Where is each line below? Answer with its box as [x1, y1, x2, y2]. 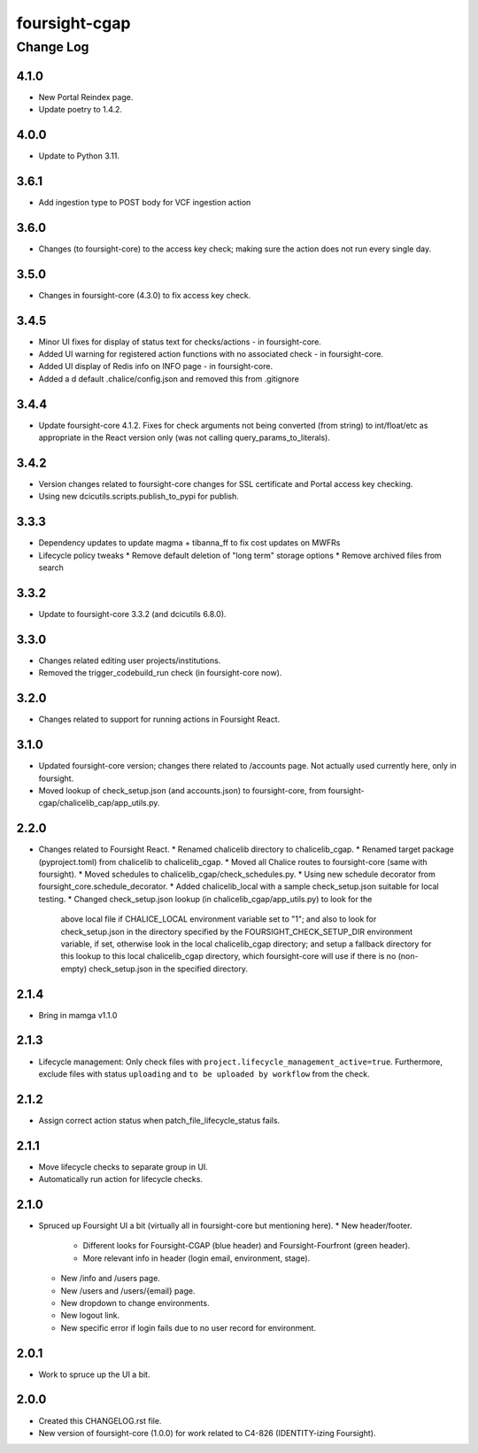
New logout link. [60, 1310, 120, 1321]
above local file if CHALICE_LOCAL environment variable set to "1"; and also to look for [60, 914, 377, 924]
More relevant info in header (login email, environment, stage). [82, 1253, 311, 1264]
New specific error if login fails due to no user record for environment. [60, 1322, 316, 1333]
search [38, 562, 64, 573]
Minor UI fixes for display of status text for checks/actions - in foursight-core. [38, 336, 322, 347]
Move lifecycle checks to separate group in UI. [38, 1161, 208, 1172]
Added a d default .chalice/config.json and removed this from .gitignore [38, 373, 300, 384]
